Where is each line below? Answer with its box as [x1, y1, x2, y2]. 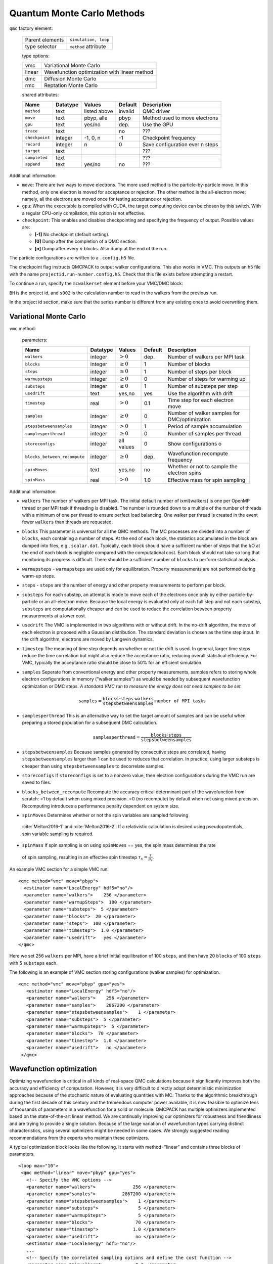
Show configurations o [167, 440, 222, 447]
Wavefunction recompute [167, 450, 229, 457]
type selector [25, 43, 57, 50]
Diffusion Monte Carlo [43, 75, 97, 82]
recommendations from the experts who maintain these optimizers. [9, 1135, 149, 1141]
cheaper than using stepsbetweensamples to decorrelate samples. [22, 763, 165, 769]
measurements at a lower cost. [22, 613, 86, 619]
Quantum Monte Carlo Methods [9, 8, 145, 19]
